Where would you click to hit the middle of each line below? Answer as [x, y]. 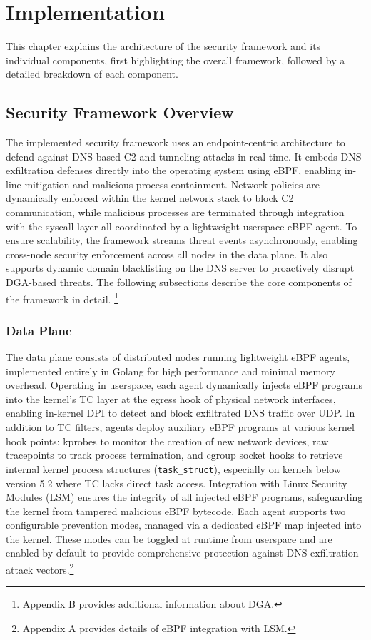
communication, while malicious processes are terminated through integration [175, 212]
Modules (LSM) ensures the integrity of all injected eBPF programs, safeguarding [184, 497]
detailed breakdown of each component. [92, 74]
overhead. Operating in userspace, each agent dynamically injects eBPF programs [184, 385]
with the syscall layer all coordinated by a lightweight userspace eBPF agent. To [182, 226]
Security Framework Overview [120, 112]
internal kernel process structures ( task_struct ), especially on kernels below [173, 468]
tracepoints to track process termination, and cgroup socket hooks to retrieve [174, 455]
